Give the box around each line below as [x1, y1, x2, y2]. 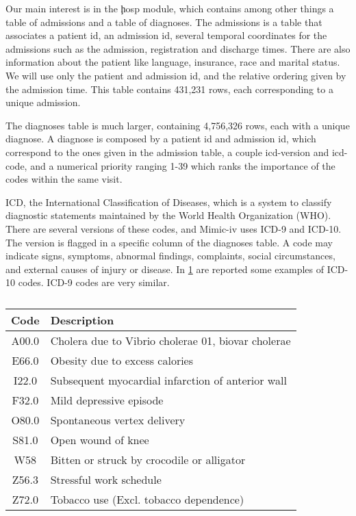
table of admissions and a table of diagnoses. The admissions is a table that [5, 14, 322, 29]
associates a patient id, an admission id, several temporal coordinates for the [5, 28, 327, 42]
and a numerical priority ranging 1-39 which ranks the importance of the [30, 158, 335, 172]
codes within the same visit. [5, 172, 123, 186]
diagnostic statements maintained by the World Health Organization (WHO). [5, 208, 331, 222]
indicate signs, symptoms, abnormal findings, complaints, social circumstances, [5, 248, 335, 263]
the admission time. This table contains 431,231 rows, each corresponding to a [5, 81, 333, 96]
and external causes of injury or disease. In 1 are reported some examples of [5, 261, 324, 276]
